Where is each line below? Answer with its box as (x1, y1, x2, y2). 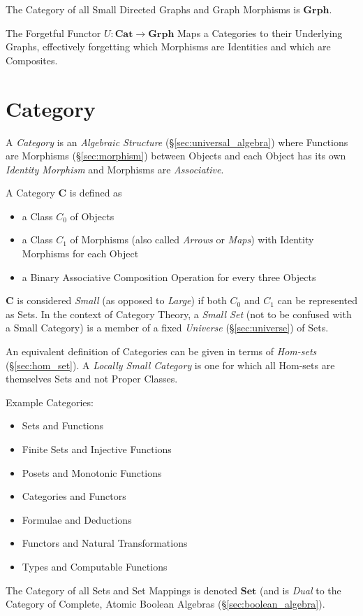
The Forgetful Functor (6, 25, 101, 40)
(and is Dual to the (259, 582, 341, 597)
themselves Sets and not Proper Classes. (6, 371, 178, 386)
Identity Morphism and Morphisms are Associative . (6, 162, 224, 176)
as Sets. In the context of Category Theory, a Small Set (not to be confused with (6, 306, 352, 321)
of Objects (70, 208, 114, 223)
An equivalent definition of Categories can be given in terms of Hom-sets (6, 344, 317, 359)
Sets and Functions (22, 418, 104, 433)
